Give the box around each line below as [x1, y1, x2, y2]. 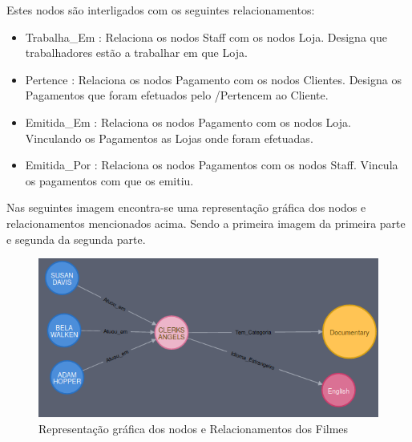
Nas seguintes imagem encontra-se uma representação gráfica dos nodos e [6, 199, 366, 216]
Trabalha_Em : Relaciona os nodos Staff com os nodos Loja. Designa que [25, 28, 387, 45]
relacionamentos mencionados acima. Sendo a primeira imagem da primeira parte [6, 214, 406, 231]
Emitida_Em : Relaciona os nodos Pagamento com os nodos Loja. [25, 113, 351, 130]
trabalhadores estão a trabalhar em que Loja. [25, 44, 248, 61]
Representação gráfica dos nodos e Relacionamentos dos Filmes [38, 420, 349, 436]
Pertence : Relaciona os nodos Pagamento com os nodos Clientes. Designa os [25, 71, 402, 87]
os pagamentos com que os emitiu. [25, 172, 194, 189]
